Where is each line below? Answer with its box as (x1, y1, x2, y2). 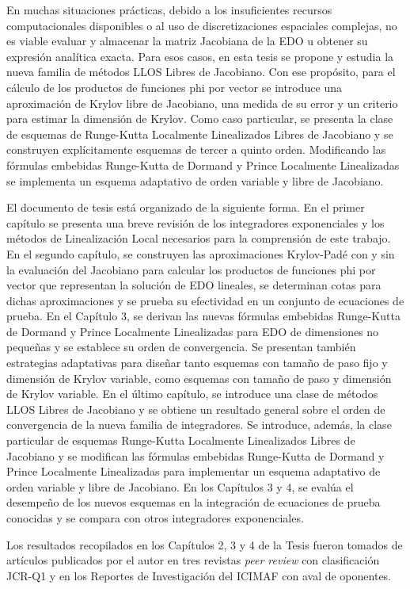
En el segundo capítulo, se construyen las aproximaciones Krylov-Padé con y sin (6, 245, 395, 262)
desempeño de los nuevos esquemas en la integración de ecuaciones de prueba (6, 494, 381, 511)
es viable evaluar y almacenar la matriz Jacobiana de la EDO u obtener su (6, 33, 368, 49)
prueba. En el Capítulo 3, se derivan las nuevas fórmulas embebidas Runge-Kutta (6, 308, 401, 324)
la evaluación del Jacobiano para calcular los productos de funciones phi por (6, 261, 376, 277)
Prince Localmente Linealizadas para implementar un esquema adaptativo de (6, 463, 381, 480)
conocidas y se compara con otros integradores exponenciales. (6, 510, 304, 526)
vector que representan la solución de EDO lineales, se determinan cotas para (6, 277, 382, 293)
